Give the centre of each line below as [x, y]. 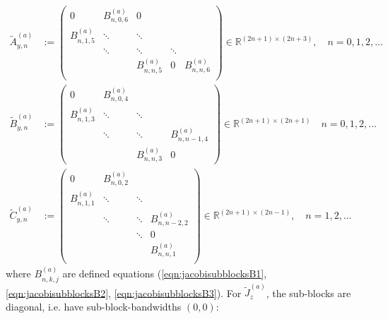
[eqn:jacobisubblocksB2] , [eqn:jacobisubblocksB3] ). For [124, 293]
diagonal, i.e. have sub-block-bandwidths [94, 306]
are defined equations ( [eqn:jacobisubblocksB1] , [165, 273]
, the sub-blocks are [308, 293]
